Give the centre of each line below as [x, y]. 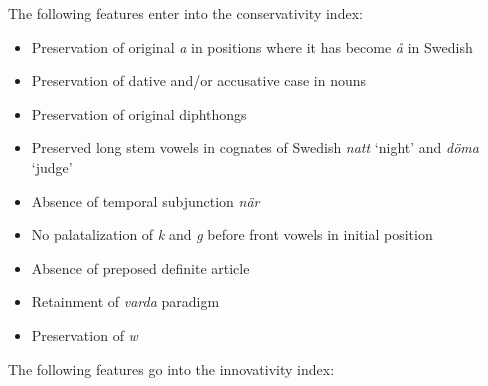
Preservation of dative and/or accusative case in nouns [199, 80]
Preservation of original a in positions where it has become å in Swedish [252, 46]
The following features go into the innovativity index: [171, 368]
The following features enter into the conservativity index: [185, 13]
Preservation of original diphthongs [139, 113]
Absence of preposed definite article [140, 267]
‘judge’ [52, 166]
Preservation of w [84, 334]
